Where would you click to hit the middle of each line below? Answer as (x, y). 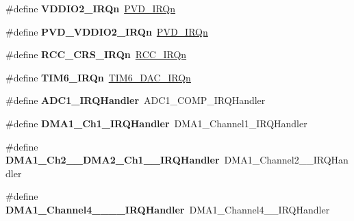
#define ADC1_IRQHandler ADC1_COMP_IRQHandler (136, 100)
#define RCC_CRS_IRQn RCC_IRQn (96, 54)
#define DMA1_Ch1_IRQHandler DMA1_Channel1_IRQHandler (156, 123)
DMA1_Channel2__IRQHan (286, 160)
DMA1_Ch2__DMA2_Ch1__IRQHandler (113, 160)
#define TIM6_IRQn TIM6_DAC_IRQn (98, 77)
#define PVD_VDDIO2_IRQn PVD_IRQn (107, 31)
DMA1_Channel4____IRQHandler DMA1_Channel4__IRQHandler (168, 209)
